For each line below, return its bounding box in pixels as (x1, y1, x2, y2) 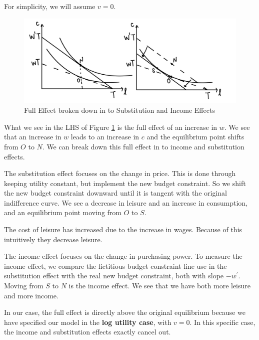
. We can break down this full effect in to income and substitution (42, 141, 244, 151)
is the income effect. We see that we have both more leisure (68, 280, 251, 291)
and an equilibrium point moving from (4, 207, 122, 218)
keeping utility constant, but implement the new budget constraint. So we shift (4, 178, 246, 188)
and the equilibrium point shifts (146, 131, 244, 142)
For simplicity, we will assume (4, 1, 95, 11)
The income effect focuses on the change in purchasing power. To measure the (4, 251, 242, 261)
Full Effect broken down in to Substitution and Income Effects (24, 105, 215, 115)
